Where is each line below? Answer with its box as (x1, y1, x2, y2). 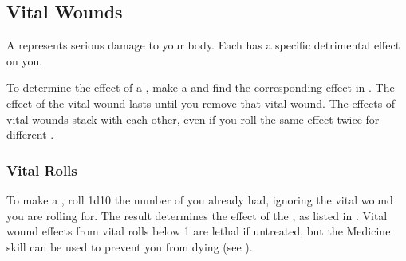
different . (6, 126, 54, 143)
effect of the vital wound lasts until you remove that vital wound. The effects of (6, 94, 396, 111)
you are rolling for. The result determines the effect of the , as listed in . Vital (6, 207, 388, 223)
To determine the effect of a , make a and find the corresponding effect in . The (6, 79, 395, 96)
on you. (6, 52, 43, 69)
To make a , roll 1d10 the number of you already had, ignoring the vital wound (6, 191, 393, 208)
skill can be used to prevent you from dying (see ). (6, 238, 253, 255)
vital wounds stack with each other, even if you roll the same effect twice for (6, 110, 380, 127)
